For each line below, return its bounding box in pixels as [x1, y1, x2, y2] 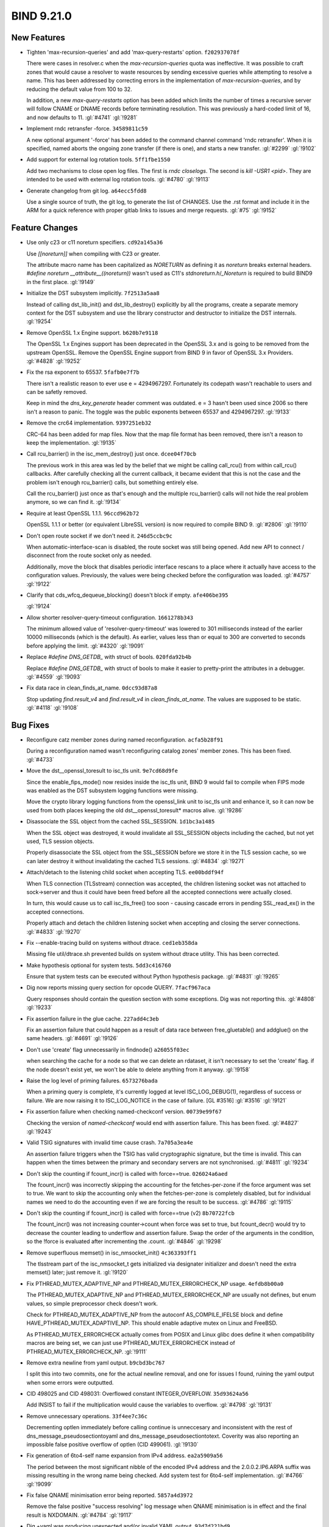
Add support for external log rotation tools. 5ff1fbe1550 [26, 156, 171, 163]
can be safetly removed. [26, 388, 88, 396]
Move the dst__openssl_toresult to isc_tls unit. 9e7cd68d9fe [26, 767, 178, 774]
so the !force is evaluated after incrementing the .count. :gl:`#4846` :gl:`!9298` [26, 1237, 223, 1245]
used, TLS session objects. [26, 837, 94, 845]
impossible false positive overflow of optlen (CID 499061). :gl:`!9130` [26, 1441, 199, 1448]
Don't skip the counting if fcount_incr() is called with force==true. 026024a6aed [26, 1170, 228, 1177]
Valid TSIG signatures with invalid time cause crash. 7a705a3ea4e [26, 1139, 193, 1146]
